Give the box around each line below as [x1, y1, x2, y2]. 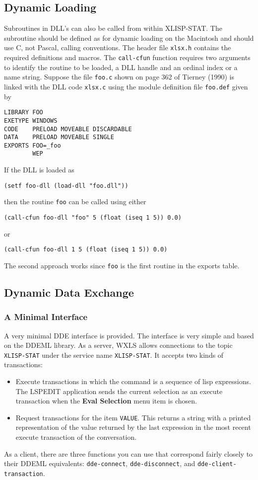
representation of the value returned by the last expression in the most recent [15, 422, 251, 432]
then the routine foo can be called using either [4, 196, 146, 207]
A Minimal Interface [4, 311, 88, 323]
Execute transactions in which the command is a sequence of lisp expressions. [15, 376, 251, 387]
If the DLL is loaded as [4, 164, 74, 175]
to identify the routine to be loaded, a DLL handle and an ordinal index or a [4, 62, 238, 72]
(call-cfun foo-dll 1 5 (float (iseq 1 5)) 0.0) [4, 246, 168, 253]
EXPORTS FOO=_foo [4, 142, 61, 149]
